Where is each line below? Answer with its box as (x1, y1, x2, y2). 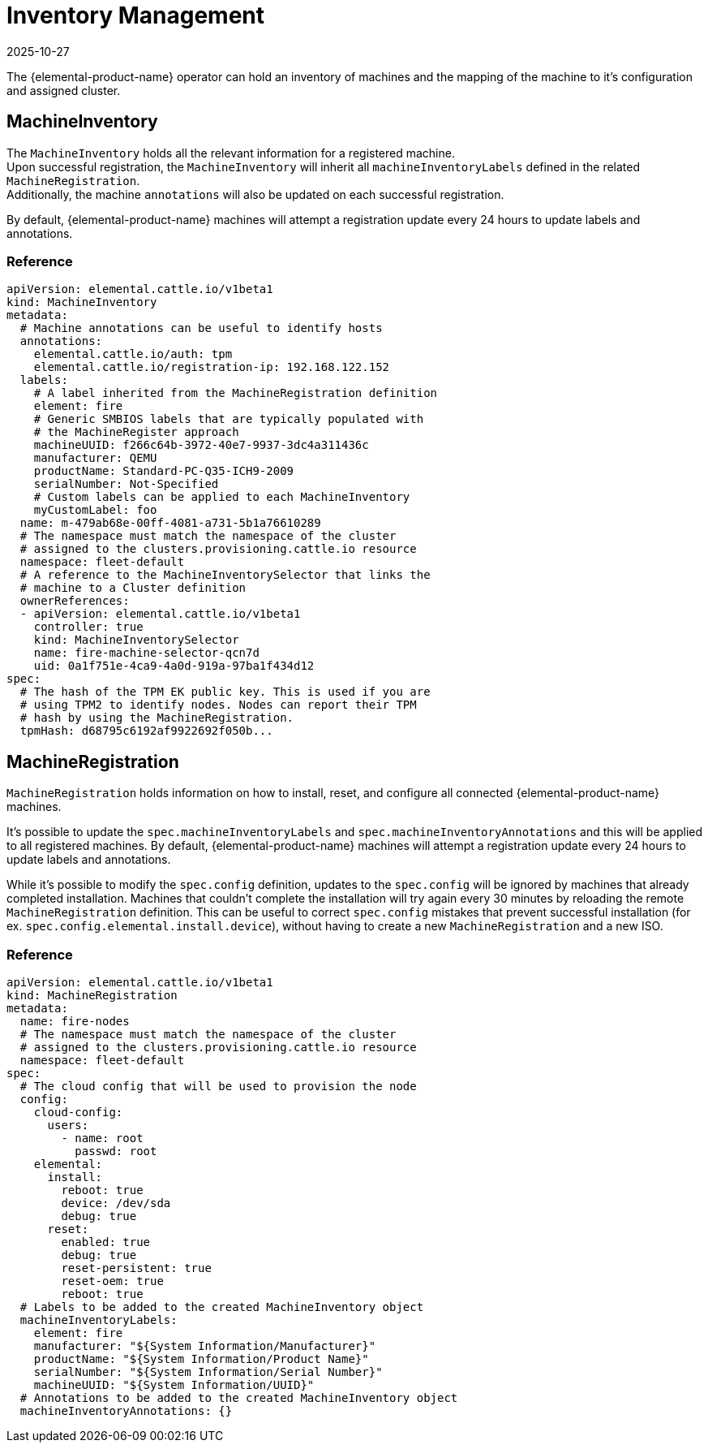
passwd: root (75, 1144, 157, 1158)
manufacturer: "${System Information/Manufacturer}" (33, 1339, 376, 1352)
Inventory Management (6, 2, 265, 29)
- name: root (61, 1131, 144, 1145)
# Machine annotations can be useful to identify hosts (19, 321, 383, 335)
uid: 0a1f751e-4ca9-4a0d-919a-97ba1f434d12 (33, 659, 315, 673)
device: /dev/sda (61, 1196, 171, 1210)
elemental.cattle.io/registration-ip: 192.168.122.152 (33, 360, 390, 374)
